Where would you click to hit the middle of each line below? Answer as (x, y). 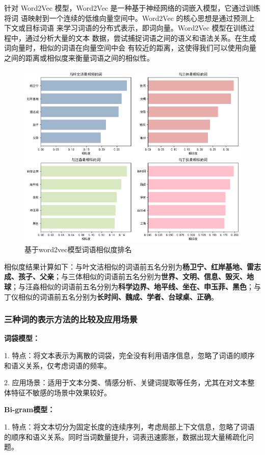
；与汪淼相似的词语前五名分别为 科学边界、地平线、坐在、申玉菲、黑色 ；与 (136, 286)
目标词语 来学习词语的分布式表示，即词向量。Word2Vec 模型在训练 (136, 28)
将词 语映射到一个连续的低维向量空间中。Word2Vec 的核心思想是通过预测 (126, 18)
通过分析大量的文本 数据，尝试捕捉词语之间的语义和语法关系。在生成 (141, 37)
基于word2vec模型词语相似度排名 (78, 249)
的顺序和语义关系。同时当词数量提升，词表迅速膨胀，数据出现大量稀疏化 (125, 436)
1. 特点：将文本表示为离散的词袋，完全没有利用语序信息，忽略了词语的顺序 (129, 355)
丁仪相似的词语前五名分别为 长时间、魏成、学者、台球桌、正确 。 (111, 296)
